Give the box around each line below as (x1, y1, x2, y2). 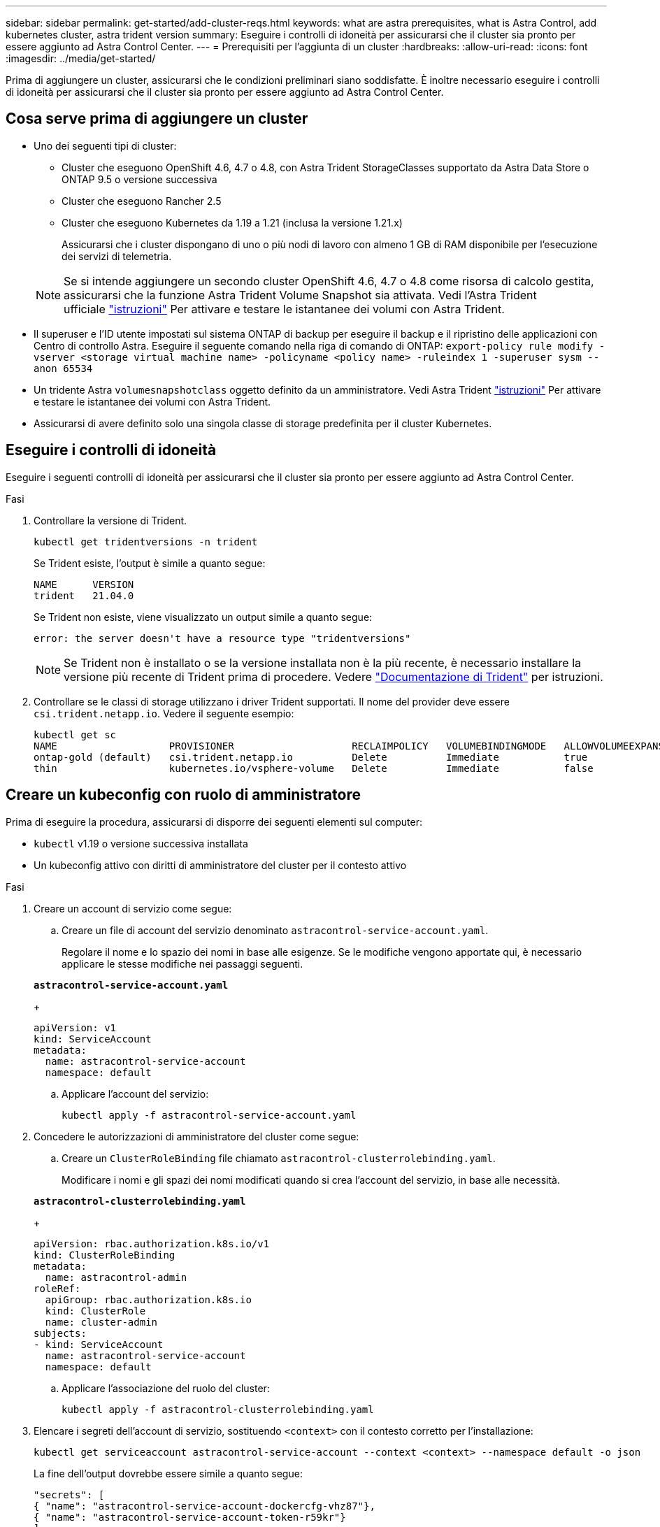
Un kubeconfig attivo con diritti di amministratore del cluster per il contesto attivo (34, 859, 407, 871)
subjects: (34, 1327, 87, 1339)
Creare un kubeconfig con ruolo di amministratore (6, 786, 361, 804)
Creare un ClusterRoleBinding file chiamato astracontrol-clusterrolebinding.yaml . (62, 1152, 496, 1164)
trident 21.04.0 (34, 589, 134, 601)
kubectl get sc (34, 729, 117, 740)
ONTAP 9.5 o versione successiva (62, 173, 217, 185)
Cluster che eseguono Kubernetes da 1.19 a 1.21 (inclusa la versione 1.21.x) (62, 216, 403, 229)
